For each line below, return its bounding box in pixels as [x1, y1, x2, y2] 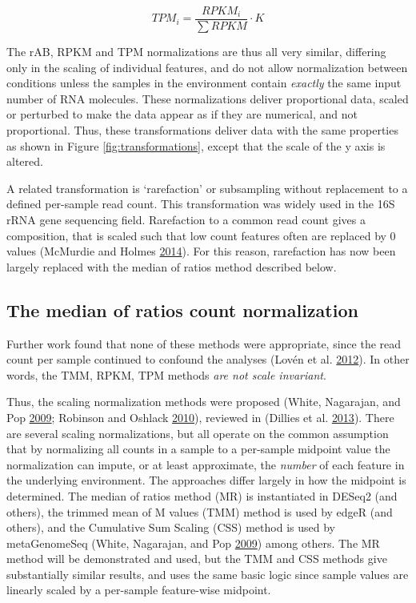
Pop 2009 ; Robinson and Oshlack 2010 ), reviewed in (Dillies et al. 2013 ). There [6, 408, 394, 425]
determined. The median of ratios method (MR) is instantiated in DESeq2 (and [6, 487, 398, 504]
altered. [6, 153, 43, 170]
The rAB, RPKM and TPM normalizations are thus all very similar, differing [6, 43, 386, 60]
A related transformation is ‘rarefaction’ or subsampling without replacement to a [6, 179, 408, 196]
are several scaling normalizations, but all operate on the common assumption [6, 424, 389, 441]
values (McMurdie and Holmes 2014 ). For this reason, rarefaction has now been [6, 243, 396, 259]
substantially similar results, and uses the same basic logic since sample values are [6, 565, 409, 582]
